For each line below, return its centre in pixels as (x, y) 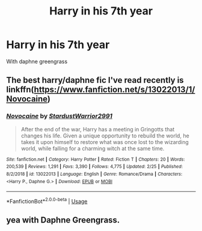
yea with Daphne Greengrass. (63, 220)
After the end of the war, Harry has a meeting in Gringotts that (98, 129)
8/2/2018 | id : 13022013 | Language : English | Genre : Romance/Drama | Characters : (94, 174)
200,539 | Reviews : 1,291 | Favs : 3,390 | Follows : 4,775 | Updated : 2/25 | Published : (95, 167)
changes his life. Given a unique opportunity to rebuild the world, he (105, 136)
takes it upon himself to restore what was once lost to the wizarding (105, 142)
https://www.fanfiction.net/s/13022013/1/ (115, 90)
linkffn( (20, 90)
